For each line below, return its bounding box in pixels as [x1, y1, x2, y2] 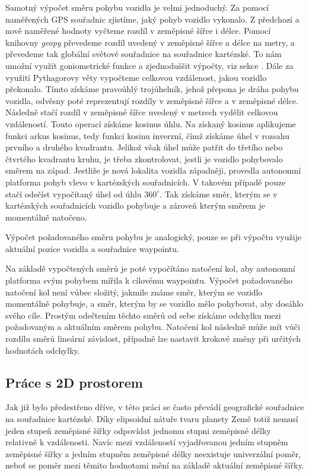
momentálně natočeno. [5, 210, 87, 223]
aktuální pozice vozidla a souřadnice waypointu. [5, 242, 179, 254]
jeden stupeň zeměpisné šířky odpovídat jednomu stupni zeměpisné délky [5, 424, 271, 436]
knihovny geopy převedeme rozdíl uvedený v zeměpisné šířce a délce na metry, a [5, 36, 295, 48]
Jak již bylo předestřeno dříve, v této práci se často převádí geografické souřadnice [5, 401, 304, 413]
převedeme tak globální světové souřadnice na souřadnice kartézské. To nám [5, 48, 282, 60]
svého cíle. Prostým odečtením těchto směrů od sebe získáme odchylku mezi [5, 309, 281, 321]
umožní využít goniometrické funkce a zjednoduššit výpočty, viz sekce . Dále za [5, 59, 294, 71]
